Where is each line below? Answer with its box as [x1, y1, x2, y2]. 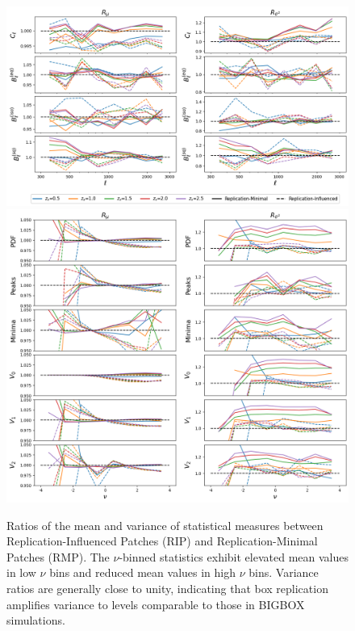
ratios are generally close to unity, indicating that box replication [6, 580, 328, 597]
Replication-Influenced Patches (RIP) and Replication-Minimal [6, 532, 318, 549]
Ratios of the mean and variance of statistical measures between [6, 516, 324, 533]
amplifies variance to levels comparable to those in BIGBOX [6, 595, 305, 612]
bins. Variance [248, 564, 319, 581]
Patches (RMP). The [6, 548, 110, 565]
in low [6, 564, 36, 581]
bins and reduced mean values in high [49, 564, 236, 581]
